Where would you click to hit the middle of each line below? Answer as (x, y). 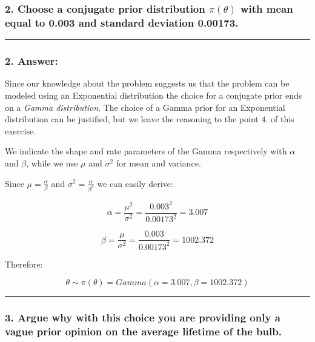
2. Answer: (31, 61)
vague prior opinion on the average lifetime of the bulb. (143, 331)
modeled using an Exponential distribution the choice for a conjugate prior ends (154, 95)
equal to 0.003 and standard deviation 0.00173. (122, 22)
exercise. (21, 130)
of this (283, 119)
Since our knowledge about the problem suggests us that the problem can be (147, 83)
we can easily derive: (135, 183)
